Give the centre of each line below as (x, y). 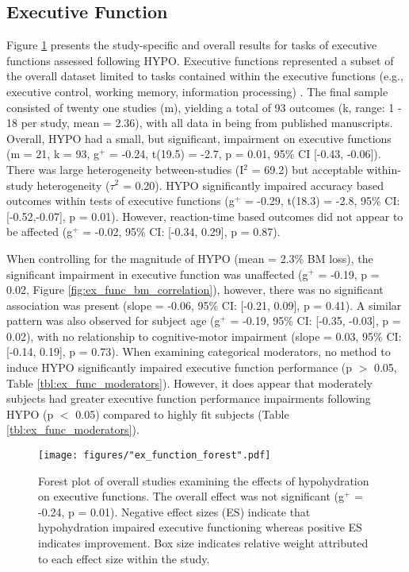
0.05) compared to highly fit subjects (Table (182, 414)
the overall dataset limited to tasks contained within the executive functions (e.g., (205, 76)
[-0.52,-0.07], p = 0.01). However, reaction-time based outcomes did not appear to (205, 216)
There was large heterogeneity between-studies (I (125, 169)
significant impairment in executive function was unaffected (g (157, 274)
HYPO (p (30, 414)
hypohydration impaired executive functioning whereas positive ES (200, 527)
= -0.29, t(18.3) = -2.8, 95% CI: (322, 201)
